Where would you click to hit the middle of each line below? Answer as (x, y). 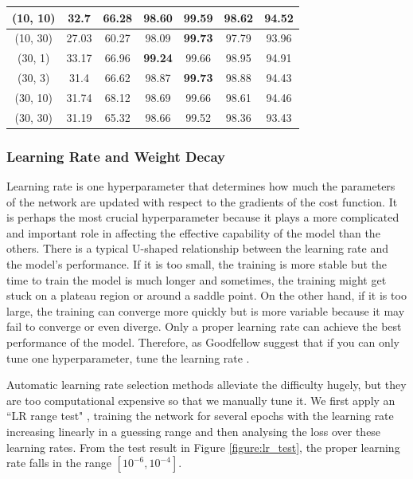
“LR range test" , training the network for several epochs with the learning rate (200, 416)
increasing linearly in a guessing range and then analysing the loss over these (194, 431)
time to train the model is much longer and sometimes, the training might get (197, 279)
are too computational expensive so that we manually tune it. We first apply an (201, 400)
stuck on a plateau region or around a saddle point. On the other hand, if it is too (206, 295)
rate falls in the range (59, 463)
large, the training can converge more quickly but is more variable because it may (206, 310)
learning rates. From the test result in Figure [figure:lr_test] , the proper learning (203, 447)
